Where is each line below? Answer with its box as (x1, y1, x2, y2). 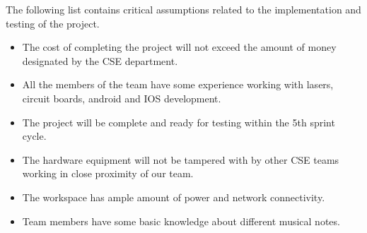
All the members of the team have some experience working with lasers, (22, 77, 334, 92)
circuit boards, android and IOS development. (22, 90, 221, 105)
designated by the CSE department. (22, 53, 178, 68)
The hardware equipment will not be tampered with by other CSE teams (22, 152, 339, 167)
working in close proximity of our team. (22, 166, 194, 181)
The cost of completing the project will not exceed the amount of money (22, 40, 337, 54)
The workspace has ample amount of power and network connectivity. (22, 189, 325, 204)
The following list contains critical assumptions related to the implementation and (6, 2, 361, 16)
